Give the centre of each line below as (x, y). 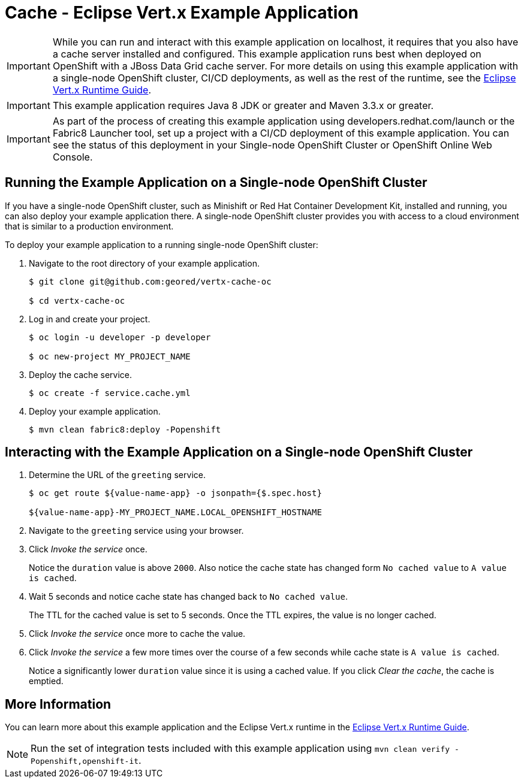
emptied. (46, 681)
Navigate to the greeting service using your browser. (136, 531)
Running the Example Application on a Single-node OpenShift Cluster (216, 183)
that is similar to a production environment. (89, 226)
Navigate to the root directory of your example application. (144, 263)
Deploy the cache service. (80, 374)
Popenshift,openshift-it (85, 761)
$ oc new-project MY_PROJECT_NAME (110, 356)
